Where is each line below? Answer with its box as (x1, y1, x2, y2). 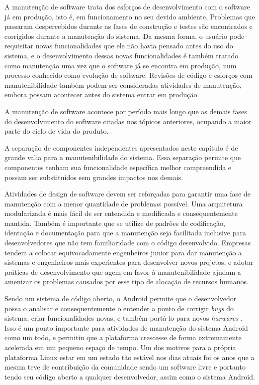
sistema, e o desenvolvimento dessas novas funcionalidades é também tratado (4, 50, 239, 60)
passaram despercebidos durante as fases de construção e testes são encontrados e (4, 21, 253, 31)
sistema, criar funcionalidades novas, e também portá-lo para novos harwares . (4, 313, 243, 323)
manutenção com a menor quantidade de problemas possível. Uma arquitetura (4, 198, 243, 208)
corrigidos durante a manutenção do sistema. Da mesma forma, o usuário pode (4, 30, 245, 41)
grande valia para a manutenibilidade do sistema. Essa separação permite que (4, 152, 241, 163)
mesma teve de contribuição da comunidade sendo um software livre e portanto (4, 362, 246, 372)
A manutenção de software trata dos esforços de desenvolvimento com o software (4, 1, 250, 11)
